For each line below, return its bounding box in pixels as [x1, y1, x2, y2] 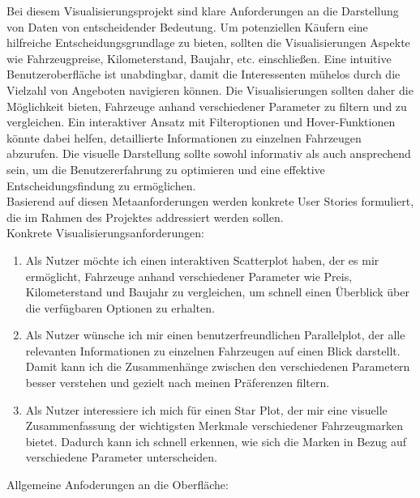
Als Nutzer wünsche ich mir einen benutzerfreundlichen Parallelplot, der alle [25, 326, 405, 343]
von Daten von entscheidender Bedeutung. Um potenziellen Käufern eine [6, 18, 368, 35]
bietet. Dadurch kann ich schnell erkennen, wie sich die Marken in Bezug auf [25, 432, 407, 449]
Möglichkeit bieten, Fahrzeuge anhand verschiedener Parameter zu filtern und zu [6, 97, 407, 114]
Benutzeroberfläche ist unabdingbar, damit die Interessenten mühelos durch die [6, 66, 401, 83]
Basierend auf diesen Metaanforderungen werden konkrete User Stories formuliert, [6, 193, 414, 210]
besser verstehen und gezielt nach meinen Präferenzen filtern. [25, 374, 330, 391]
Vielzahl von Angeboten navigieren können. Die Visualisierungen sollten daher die [6, 81, 414, 98]
